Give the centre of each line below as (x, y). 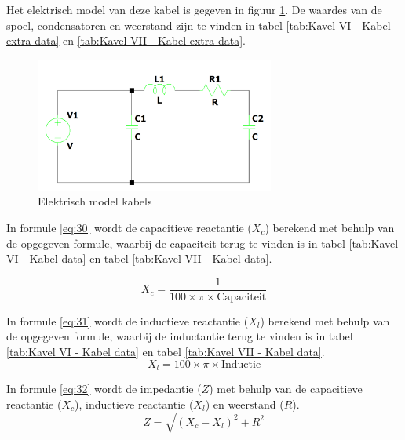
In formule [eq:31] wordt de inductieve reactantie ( (128, 320)
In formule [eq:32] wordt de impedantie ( (104, 388)
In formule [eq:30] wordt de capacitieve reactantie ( (129, 227)
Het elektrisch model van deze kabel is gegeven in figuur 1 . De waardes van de (194, 9)
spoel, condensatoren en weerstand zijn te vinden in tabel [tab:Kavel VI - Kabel (199, 25)
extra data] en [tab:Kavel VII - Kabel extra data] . (126, 40)
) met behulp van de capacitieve (286, 388)
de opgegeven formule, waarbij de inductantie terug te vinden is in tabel (180, 336)
